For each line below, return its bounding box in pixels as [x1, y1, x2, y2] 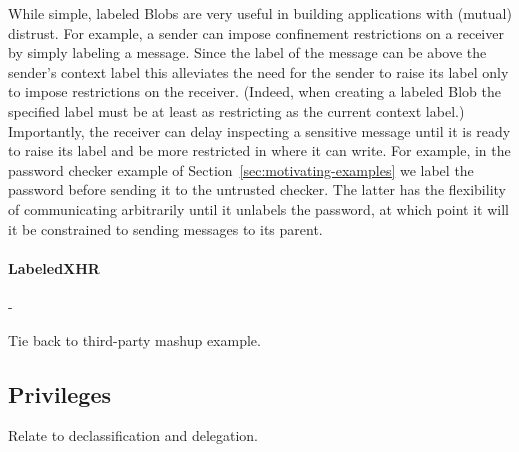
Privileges [8, 378, 112, 409]
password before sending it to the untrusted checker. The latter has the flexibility [8, 179, 506, 200]
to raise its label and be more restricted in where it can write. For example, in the [8, 140, 511, 161]
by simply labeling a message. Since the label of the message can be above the [8, 42, 487, 63]
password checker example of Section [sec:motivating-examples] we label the [8, 159, 474, 180]
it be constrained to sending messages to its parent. [8, 218, 323, 239]
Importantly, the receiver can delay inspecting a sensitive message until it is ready [8, 120, 511, 141]
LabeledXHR [8, 257, 100, 278]
